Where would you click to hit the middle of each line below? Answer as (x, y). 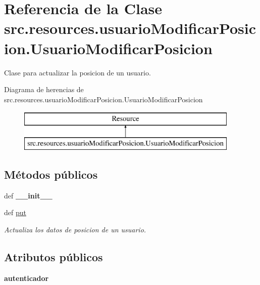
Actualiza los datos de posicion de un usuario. (75, 229)
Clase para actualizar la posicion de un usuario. (77, 72)
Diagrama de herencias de (44, 89)
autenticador (27, 278)
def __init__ (28, 195)
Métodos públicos (51, 174)
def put (15, 212)
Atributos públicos (54, 256)
